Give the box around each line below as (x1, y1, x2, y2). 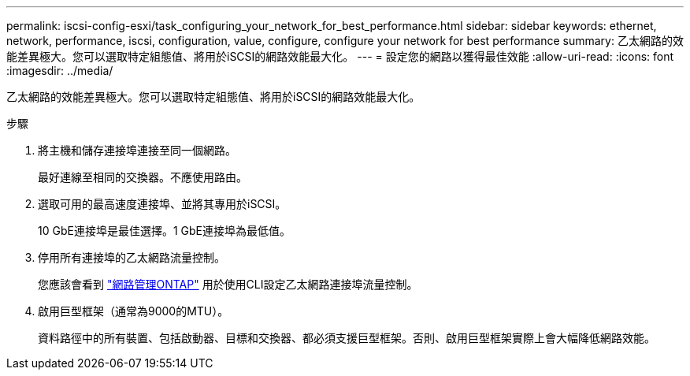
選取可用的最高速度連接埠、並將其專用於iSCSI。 (38, 197, 287, 210)
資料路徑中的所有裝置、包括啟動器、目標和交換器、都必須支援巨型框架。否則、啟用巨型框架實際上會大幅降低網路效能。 (38, 331, 655, 344)
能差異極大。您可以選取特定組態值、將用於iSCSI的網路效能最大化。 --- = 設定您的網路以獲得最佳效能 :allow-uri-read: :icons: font (6, 50, 674, 63)
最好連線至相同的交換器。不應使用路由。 (38, 170, 247, 184)
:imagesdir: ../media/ (6, 64, 113, 77)
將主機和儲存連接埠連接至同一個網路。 (38, 143, 236, 157)
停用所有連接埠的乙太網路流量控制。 (38, 251, 225, 264)
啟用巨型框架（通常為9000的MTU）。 (38, 304, 229, 318)
